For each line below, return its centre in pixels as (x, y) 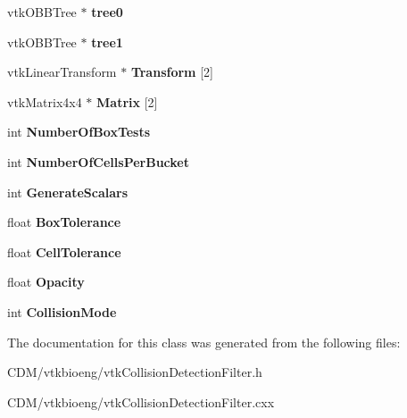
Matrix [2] (127, 101)
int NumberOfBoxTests (79, 132)
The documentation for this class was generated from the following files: (204, 342)
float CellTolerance (64, 251)
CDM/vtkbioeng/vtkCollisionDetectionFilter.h (135, 372)
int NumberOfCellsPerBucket (98, 161)
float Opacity (46, 282)
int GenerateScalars (68, 192)
